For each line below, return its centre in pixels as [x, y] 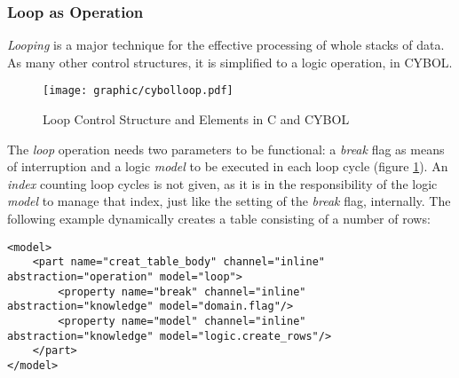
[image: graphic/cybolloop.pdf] [138, 91]
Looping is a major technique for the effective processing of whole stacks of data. [226, 45]
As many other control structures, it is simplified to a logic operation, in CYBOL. [230, 62]
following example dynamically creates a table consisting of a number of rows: [219, 219]
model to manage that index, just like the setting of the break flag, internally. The [229, 201]
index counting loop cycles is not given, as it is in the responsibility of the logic [222, 183]
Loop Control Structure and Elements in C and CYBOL [196, 119]
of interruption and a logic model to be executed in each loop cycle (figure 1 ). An [228, 166]
